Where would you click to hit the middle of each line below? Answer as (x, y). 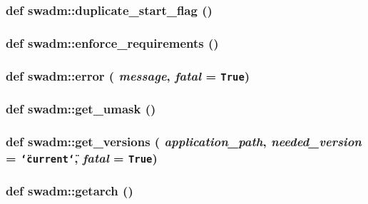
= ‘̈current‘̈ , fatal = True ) (82, 157)
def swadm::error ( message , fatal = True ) (128, 75)
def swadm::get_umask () (81, 109)
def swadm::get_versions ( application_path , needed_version (184, 141)
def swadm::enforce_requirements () (112, 42)
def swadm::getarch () (70, 191)
